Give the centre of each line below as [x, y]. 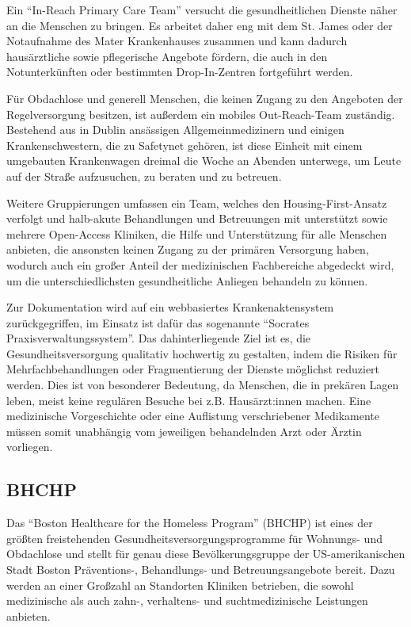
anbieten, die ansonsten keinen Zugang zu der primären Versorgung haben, [188, 249]
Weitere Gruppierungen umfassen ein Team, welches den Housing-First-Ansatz [197, 203]
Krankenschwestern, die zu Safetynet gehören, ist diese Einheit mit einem [185, 145]
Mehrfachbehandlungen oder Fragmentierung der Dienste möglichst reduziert [193, 369]
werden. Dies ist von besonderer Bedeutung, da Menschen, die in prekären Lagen [203, 385]
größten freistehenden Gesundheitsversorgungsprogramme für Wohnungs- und [194, 538]
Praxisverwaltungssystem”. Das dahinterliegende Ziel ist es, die [159, 338]
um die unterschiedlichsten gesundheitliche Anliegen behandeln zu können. [187, 280]
